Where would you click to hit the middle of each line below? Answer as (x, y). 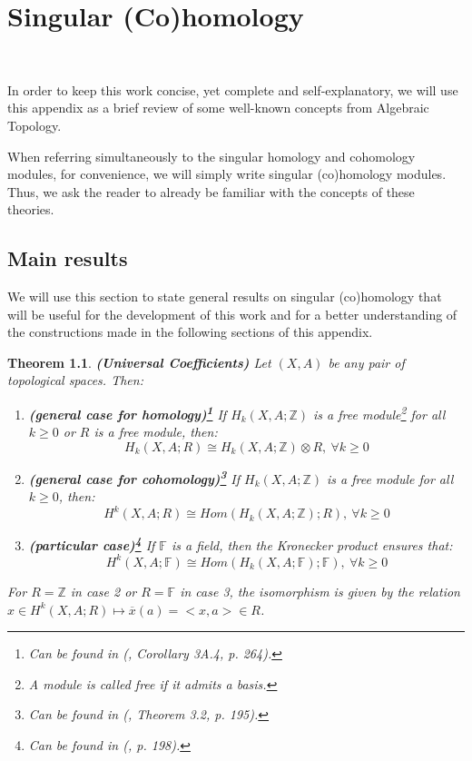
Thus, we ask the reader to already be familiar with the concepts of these (211, 191)
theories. (31, 209)
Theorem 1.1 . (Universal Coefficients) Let (139, 362)
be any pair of (366, 362)
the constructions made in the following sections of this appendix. (190, 332)
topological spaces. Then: (75, 380)
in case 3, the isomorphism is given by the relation (320, 591)
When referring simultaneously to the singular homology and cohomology (211, 156)
